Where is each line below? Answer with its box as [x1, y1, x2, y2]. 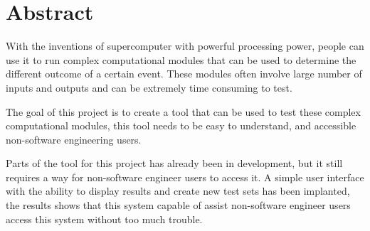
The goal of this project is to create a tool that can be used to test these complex [6, 104, 361, 119]
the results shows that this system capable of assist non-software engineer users [6, 198, 351, 213]
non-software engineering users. [6, 131, 142, 146]
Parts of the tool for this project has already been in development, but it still [6, 156, 343, 171]
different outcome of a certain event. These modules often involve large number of [6, 66, 362, 81]
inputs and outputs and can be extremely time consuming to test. [6, 80, 292, 95]
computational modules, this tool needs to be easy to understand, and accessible [6, 118, 356, 133]
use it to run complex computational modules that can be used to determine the [6, 52, 356, 67]
